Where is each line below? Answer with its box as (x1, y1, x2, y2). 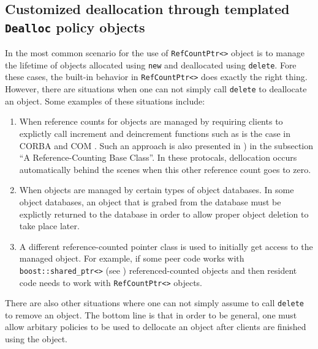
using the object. (5, 332, 67, 345)
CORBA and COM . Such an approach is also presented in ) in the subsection (19, 139, 314, 152)
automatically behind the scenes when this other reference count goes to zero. (19, 163, 311, 175)
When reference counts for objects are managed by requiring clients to (19, 115, 283, 128)
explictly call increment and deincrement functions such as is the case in (19, 127, 290, 139)
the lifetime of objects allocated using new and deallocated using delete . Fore (5, 58, 297, 71)
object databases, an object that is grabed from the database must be (19, 195, 281, 208)
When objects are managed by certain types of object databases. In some (19, 183, 294, 196)
